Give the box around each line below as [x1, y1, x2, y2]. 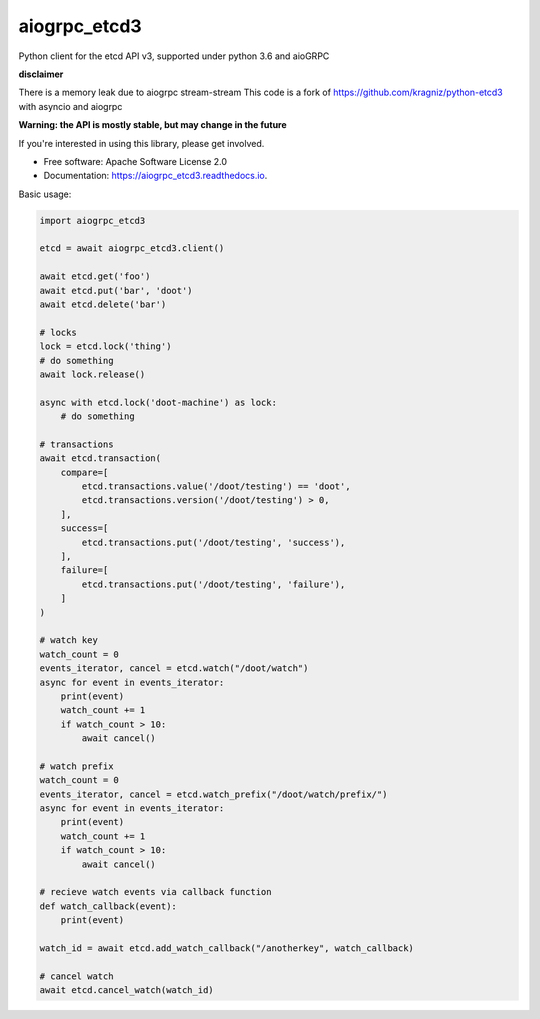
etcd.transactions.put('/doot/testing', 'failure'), [81, 578, 346, 590]
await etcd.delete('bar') [39, 299, 167, 310]
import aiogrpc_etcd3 [39, 215, 146, 226]
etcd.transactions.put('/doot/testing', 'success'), [81, 536, 346, 548]
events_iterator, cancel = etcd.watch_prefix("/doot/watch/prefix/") [39, 788, 388, 800]
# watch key [39, 635, 99, 646]
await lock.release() [39, 368, 146, 380]
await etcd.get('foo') [39, 271, 151, 282]
